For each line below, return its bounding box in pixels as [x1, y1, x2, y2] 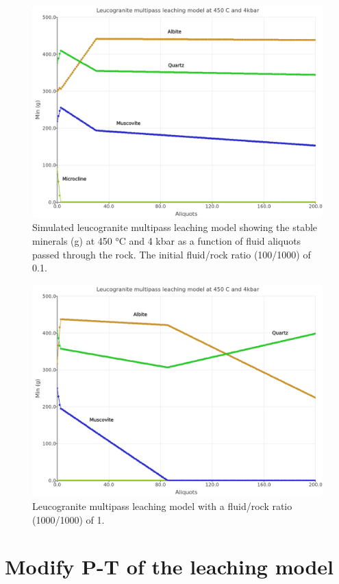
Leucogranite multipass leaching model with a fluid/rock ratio [32, 499, 292, 513]
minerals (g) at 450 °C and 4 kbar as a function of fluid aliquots [32, 233, 301, 247]
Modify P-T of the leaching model [5, 552, 334, 581]
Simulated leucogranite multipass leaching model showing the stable [32, 220, 318, 234]
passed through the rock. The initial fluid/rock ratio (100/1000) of [32, 247, 311, 261]
